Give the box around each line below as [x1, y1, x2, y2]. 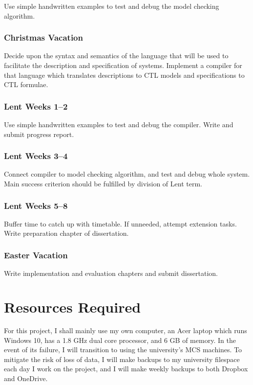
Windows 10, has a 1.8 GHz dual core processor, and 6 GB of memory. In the [4, 335, 236, 345]
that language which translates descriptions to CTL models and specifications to [4, 69, 245, 80]
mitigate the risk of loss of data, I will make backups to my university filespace [4, 354, 240, 364]
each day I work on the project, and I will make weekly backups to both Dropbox [4, 363, 248, 374]
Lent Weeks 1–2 [4, 100, 68, 112]
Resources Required [4, 297, 141, 317]
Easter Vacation [4, 249, 68, 261]
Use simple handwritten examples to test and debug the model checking [4, 1, 219, 11]
